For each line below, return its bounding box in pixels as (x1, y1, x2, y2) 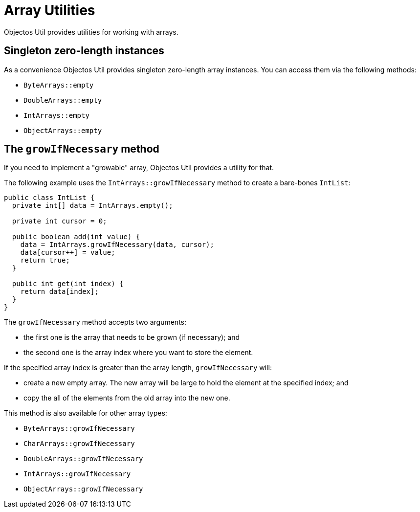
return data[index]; (20, 288, 99, 296)
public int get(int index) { (12, 280, 124, 288)
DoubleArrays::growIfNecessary (23, 455, 143, 463)
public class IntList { (4, 194, 95, 202)
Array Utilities (4, 2, 95, 19)
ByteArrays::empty (23, 81, 94, 89)
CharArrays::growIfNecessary (23, 440, 135, 448)
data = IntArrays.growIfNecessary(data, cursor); (20, 241, 214, 249)
